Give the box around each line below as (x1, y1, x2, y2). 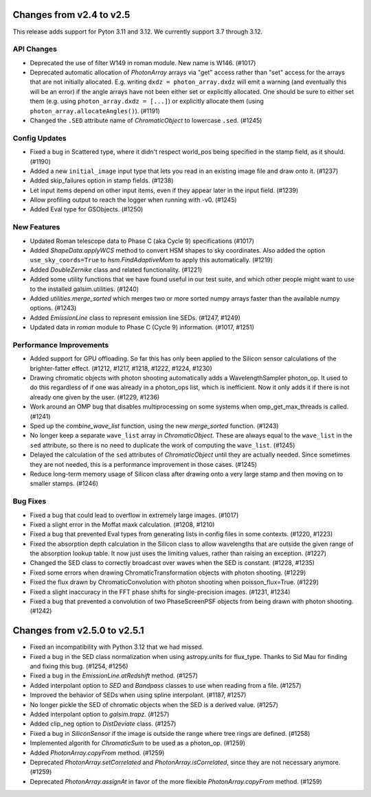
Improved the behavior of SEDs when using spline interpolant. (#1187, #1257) (30, 691, 247, 700)
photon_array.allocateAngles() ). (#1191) (30, 106, 161, 115)
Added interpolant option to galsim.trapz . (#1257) (30, 711, 170, 719)
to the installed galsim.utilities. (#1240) (30, 285, 139, 293)
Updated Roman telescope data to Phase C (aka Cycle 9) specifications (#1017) (30, 237, 254, 245)
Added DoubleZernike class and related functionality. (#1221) (30, 265, 203, 274)
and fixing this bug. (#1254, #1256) (30, 662, 128, 671)
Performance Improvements (12, 340, 109, 349)
